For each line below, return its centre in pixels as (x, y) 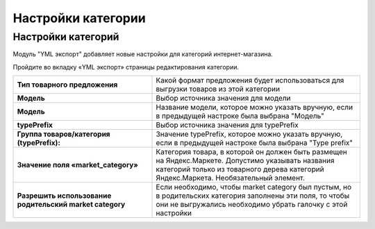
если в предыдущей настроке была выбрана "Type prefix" (255, 143)
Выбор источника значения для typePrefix (227, 125)
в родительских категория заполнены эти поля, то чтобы (253, 196)
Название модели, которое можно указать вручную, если (255, 108)
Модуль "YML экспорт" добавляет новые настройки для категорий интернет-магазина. (143, 54)
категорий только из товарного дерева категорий (240, 169)
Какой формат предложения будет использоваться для (250, 80)
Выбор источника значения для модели (223, 99)
